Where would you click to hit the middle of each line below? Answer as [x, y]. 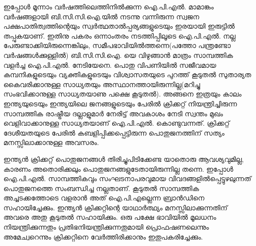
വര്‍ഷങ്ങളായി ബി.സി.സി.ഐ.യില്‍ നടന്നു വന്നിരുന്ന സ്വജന [101, 16]
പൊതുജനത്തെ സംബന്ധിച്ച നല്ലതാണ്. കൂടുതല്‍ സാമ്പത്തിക [101, 188]
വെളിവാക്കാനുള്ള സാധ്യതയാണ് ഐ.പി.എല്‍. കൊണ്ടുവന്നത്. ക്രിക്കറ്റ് [117, 123]
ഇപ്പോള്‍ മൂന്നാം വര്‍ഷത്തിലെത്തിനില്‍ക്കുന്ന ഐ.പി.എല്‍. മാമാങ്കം [109, 6]
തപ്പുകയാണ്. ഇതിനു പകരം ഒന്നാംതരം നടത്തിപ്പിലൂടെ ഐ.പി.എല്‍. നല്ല [120, 35]
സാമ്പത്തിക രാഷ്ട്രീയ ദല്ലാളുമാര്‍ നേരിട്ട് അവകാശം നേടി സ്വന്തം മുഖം [113, 113]
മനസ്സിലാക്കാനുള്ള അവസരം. [51, 142]
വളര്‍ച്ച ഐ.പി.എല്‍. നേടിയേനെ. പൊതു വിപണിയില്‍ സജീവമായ [110, 65]
